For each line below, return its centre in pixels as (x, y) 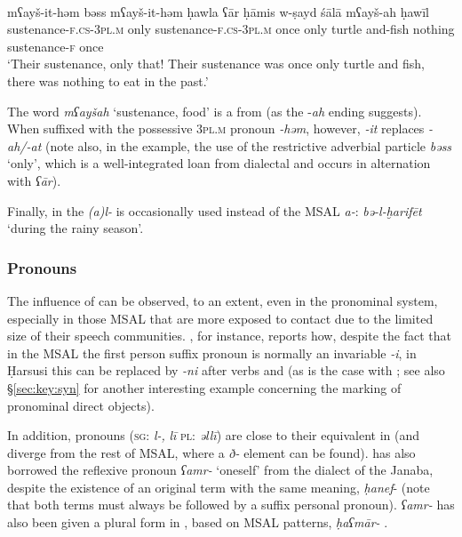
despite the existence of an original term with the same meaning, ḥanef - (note (219, 487)
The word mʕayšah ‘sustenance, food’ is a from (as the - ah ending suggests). (215, 111)
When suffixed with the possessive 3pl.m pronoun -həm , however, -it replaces (216, 128)
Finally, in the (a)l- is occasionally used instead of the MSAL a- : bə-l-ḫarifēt (215, 210)
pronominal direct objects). (81, 405)
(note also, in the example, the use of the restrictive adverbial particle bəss (248, 145)
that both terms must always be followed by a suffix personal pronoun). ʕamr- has (231, 505)
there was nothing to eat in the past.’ (108, 80)
